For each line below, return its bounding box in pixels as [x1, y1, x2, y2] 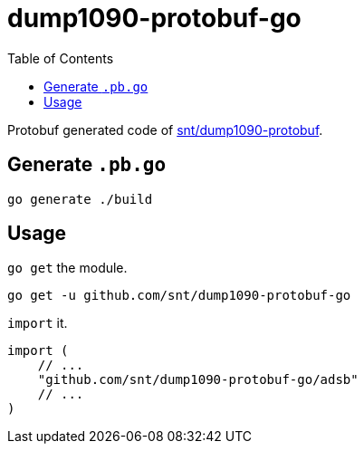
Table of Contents [7, 50, 114, 66]
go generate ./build [7, 191, 153, 206]
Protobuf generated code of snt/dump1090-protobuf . [7, 121, 323, 138]
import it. [7, 315, 68, 331]
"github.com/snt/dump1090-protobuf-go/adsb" [37, 372, 359, 388]
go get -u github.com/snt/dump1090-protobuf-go [7, 288, 351, 303]
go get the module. [7, 260, 128, 276]
